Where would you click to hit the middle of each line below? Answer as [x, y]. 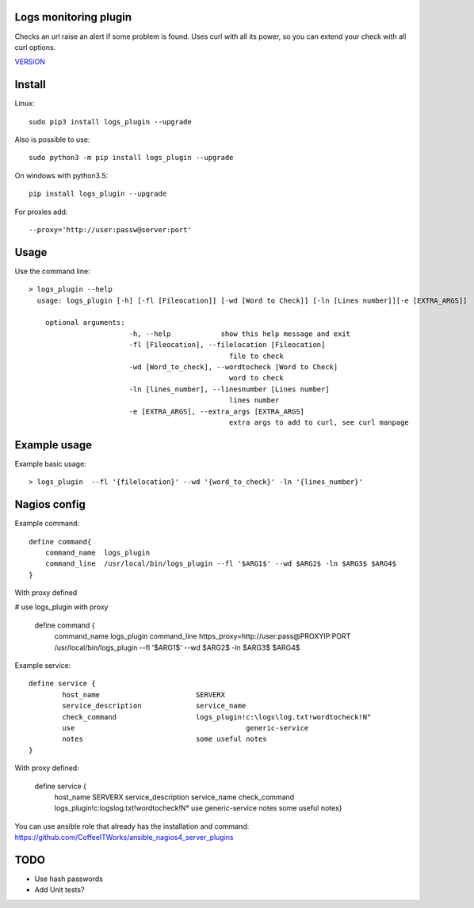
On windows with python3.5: [61, 175]
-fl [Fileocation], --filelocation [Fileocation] [227, 345]
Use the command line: [52, 271]
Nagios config [50, 504]
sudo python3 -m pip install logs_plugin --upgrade [131, 158]
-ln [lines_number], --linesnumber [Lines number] [229, 389]
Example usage [54, 445]
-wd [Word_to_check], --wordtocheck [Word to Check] [233, 367]
